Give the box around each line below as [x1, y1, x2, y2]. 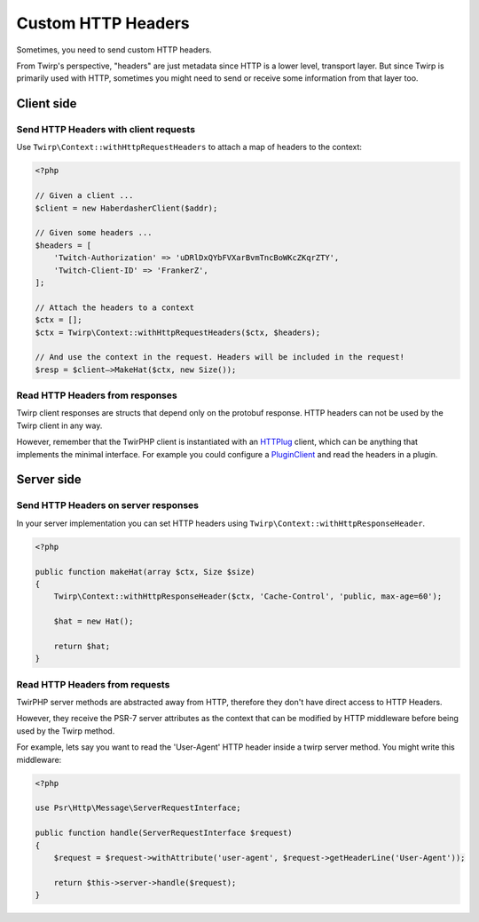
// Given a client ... [35, 191, 134, 201]
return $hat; [53, 640, 111, 651]
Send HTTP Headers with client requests [16, 123, 195, 136]
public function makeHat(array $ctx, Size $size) [35, 567, 255, 576]
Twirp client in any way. [16, 420, 103, 431]
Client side [16, 96, 77, 111]
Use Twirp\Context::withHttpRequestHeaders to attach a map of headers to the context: [16, 142, 363, 153]
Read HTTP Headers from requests [16, 678, 170, 690]
